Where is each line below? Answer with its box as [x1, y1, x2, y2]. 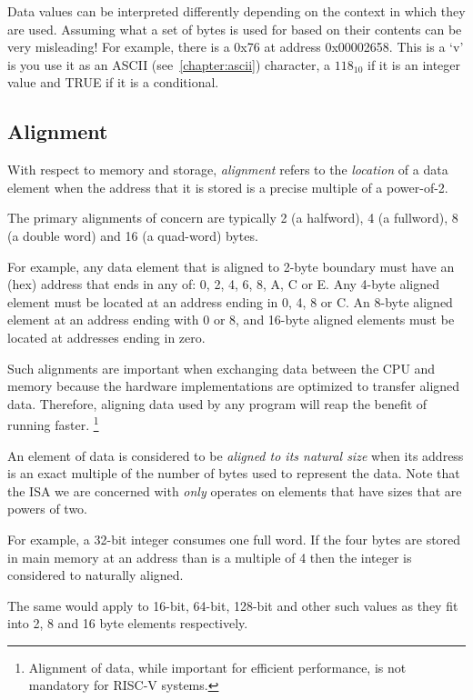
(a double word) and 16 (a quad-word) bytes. [7, 225, 258, 245]
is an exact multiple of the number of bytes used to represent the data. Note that [7, 464, 460, 483]
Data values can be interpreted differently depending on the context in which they [7, 2, 466, 20]
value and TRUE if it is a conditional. [7, 73, 219, 92]
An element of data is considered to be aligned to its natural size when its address [7, 445, 464, 465]
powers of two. [7, 499, 87, 518]
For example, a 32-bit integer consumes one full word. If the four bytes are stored [7, 529, 461, 548]
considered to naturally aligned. [7, 565, 184, 585]
